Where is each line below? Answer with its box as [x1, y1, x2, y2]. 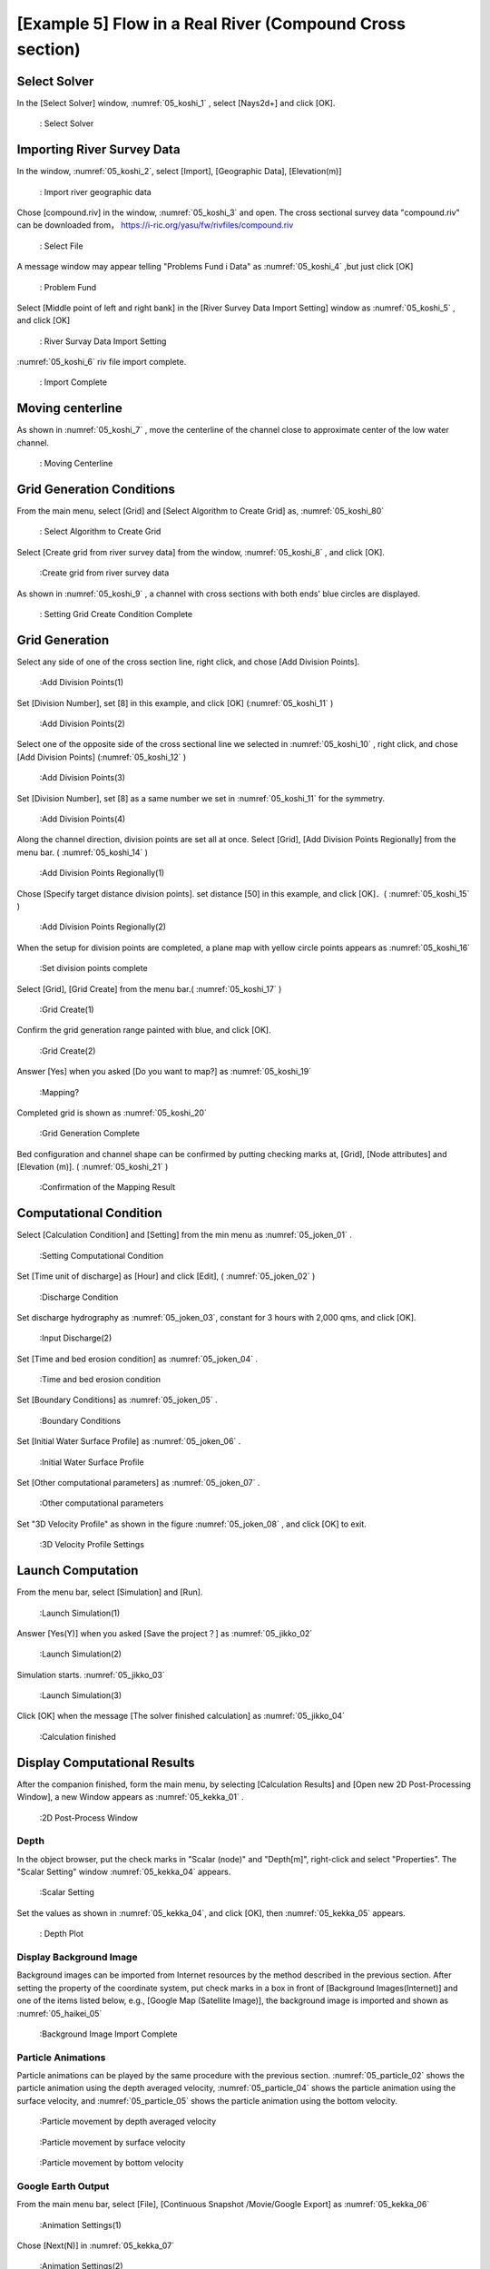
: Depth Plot [39, 1929, 83, 1940]
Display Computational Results [16, 1754, 195, 1770]
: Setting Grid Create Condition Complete [39, 609, 193, 619]
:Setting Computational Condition [39, 1250, 164, 1261]
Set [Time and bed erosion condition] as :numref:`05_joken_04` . [16, 1353, 259, 1364]
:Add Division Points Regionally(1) [39, 868, 165, 879]
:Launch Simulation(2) [39, 1648, 122, 1660]
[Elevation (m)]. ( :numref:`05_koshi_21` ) [16, 1162, 169, 1173]
